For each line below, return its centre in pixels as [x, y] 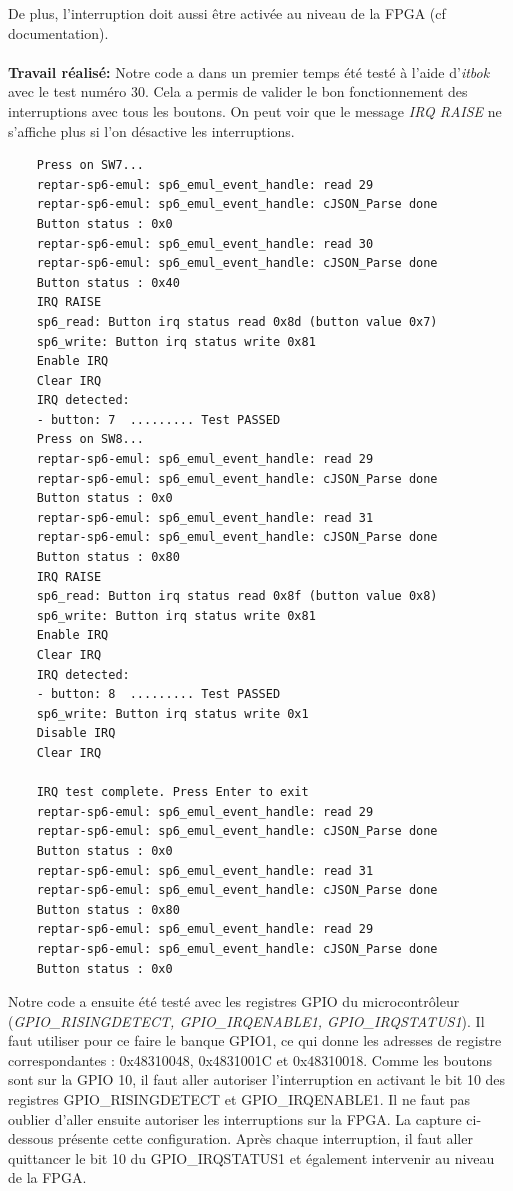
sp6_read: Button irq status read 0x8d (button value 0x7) [237, 321]
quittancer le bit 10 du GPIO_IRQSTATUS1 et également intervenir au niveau [251, 1157]
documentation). [58, 32]
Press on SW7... [90, 165]
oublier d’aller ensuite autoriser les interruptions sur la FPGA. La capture [235, 1118]
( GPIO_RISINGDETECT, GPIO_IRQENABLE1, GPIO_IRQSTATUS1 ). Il [246, 1020]
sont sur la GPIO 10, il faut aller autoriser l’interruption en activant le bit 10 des [257, 1079]
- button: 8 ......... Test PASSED [158, 694]
